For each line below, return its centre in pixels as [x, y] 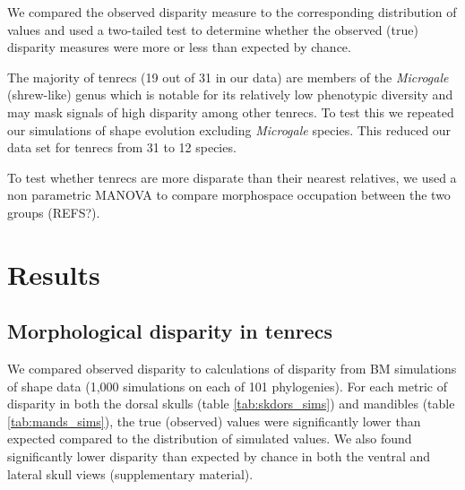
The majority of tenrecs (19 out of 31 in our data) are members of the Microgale [228, 77]
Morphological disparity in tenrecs [170, 331]
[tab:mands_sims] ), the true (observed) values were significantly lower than [214, 421]
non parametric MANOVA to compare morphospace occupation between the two [229, 195]
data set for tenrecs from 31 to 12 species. [122, 147]
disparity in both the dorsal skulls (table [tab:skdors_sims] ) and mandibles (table [231, 404]
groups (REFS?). [54, 212]
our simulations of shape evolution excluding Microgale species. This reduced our [229, 129]
